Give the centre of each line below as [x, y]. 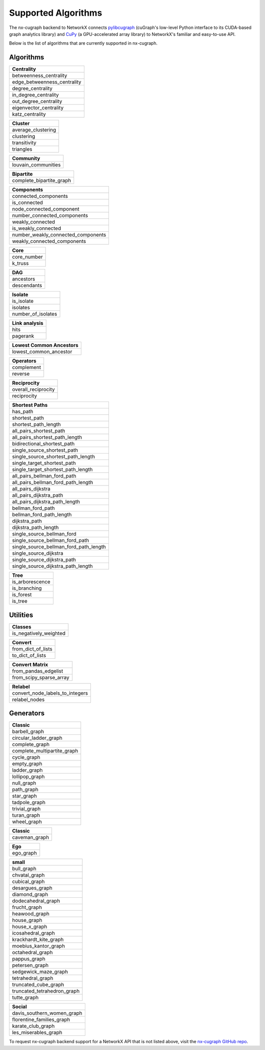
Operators [24, 361]
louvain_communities [36, 165]
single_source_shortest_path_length [53, 457]
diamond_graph [30, 894]
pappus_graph [29, 959]
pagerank [23, 336]
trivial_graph [26, 809]
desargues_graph [32, 888]
